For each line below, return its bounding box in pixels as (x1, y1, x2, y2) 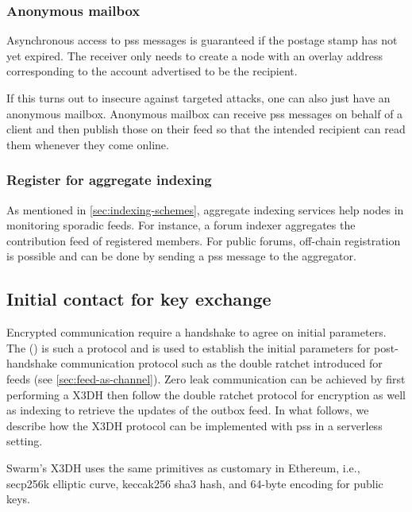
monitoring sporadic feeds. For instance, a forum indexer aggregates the (6, 217, 356, 233)
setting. (6, 433, 43, 449)
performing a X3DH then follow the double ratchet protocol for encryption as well (6, 386, 406, 402)
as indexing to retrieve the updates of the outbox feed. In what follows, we (6, 402, 369, 418)
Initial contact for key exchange (6, 287, 271, 311)
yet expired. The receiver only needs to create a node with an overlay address (6, 47, 383, 64)
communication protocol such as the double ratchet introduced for (60, 355, 383, 371)
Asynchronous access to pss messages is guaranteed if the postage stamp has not (6, 32, 398, 48)
